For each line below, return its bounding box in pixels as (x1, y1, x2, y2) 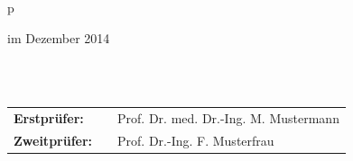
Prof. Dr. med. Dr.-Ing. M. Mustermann (117, 109, 339, 128)
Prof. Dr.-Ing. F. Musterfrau (117, 130, 274, 149)
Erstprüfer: (14, 109, 84, 128)
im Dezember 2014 (7, 28, 110, 47)
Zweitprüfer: (14, 130, 93, 149)
